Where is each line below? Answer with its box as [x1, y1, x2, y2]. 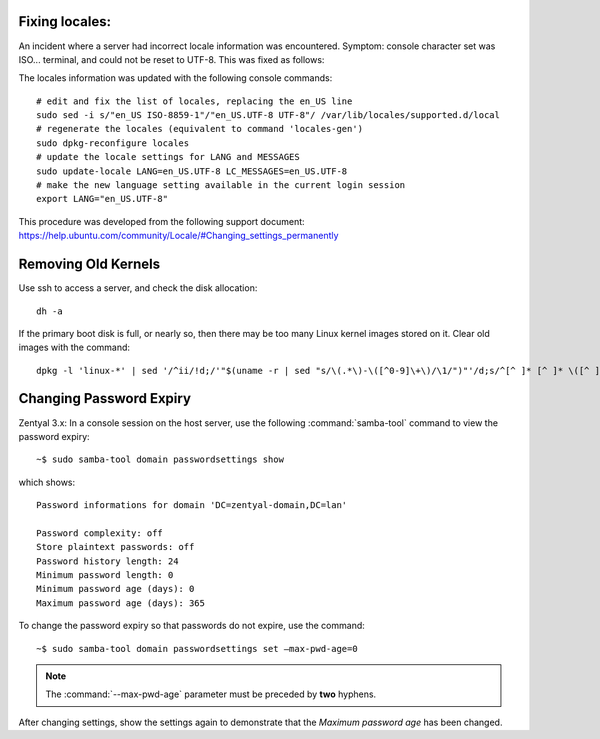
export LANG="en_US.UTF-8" [36, 193, 169, 205]
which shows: [18, 476, 76, 488]
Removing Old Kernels [18, 256, 160, 273]
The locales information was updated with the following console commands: [18, 72, 333, 84]
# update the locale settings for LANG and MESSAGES [36, 151, 300, 163]
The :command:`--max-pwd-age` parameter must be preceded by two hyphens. [45, 688, 377, 700]
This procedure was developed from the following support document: [18, 215, 305, 227]
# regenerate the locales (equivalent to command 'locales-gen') [36, 123, 364, 135]
